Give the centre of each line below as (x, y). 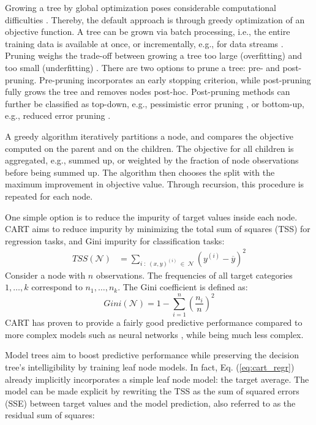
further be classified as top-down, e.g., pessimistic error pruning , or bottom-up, (155, 103)
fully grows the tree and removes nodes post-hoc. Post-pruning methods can (148, 92)
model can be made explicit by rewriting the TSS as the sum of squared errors (152, 391)
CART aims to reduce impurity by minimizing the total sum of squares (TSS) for (158, 229)
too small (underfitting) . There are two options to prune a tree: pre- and (142, 67)
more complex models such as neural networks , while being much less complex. (154, 334)
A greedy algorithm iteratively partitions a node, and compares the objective (149, 136)
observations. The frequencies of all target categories (194, 275)
